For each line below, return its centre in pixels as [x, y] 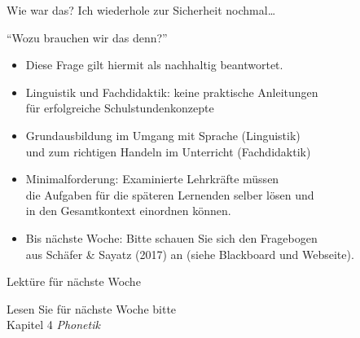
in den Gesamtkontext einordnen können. [128, 211]
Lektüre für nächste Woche [74, 281]
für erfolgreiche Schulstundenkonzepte [120, 108]
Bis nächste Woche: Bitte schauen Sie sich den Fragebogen [171, 237]
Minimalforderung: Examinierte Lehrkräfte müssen [152, 179]
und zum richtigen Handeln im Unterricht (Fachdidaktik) [168, 151]
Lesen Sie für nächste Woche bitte [92, 308]
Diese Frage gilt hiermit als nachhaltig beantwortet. [154, 65]
